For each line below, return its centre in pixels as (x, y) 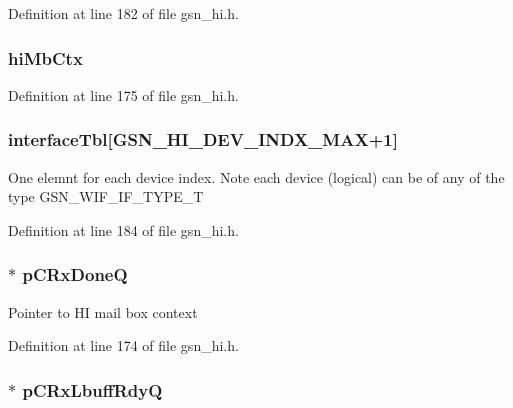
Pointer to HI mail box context (103, 311)
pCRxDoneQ (75, 274)
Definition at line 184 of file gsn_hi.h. (123, 229)
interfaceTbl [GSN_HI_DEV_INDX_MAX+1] (203, 139)
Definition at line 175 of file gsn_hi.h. (123, 94)
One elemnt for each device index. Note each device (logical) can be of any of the (256, 176)
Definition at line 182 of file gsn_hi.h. (123, 13)
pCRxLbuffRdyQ (92, 389)
